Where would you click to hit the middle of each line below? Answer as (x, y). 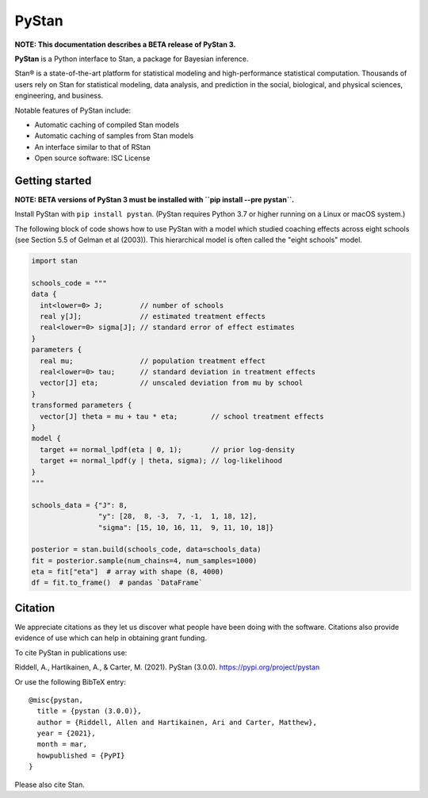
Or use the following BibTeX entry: (70, 681)
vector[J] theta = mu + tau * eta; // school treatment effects (182, 416)
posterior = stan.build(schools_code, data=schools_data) (146, 550)
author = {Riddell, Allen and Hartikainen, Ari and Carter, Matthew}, (177, 722)
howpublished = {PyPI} (81, 755)
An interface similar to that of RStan (92, 147)
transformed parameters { (82, 405)
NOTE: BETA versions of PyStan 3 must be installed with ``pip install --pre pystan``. (155, 199)
